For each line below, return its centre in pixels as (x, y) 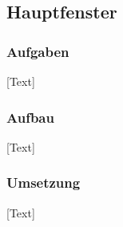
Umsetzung (44, 182)
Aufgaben (38, 51)
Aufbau (30, 117)
